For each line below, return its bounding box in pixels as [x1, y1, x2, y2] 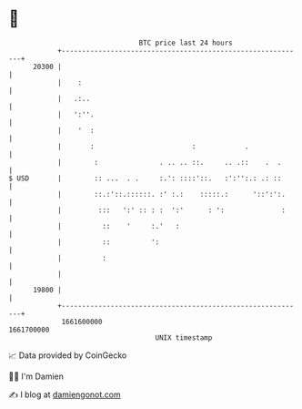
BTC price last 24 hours [138, 38, 233, 47]
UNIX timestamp [155, 332, 213, 343]
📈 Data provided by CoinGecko [8, 350, 127, 361]
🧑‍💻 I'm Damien [8, 371, 65, 382]
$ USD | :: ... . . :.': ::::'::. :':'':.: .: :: [8, 173, 282, 183]
